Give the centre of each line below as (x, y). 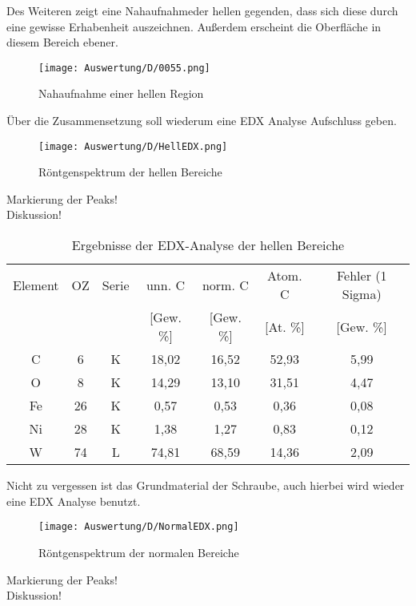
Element (36, 285)
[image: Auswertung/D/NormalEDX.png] (139, 527)
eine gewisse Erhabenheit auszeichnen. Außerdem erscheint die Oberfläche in (194, 26)
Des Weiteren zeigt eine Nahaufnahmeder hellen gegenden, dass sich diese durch (202, 10)
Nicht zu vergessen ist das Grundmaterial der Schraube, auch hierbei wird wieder (206, 485)
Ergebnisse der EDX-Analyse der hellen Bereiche (208, 245)
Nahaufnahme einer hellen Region (121, 93)
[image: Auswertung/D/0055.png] (124, 68)
